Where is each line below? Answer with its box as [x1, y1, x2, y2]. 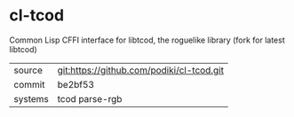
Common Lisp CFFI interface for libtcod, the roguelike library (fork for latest [9, 35, 286, 45]
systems [13, 92, 49, 105]
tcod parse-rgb [57, 92, 123, 105]
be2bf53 [57, 78, 95, 90]
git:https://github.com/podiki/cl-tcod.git [57, 64, 225, 76]
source [13, 64, 43, 76]
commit [13, 78, 45, 90]
